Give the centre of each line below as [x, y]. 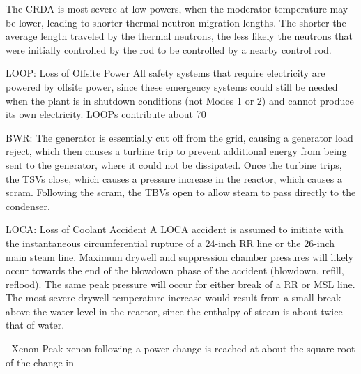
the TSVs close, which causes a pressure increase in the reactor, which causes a [174, 178]
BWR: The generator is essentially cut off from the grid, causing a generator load [179, 137]
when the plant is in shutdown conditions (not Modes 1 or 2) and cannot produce [180, 100]
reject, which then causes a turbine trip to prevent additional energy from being [176, 151]
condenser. [28, 205]
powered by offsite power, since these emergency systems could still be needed [172, 86]
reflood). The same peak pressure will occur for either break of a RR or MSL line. [180, 284]
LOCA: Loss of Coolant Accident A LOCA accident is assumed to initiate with [175, 229]
